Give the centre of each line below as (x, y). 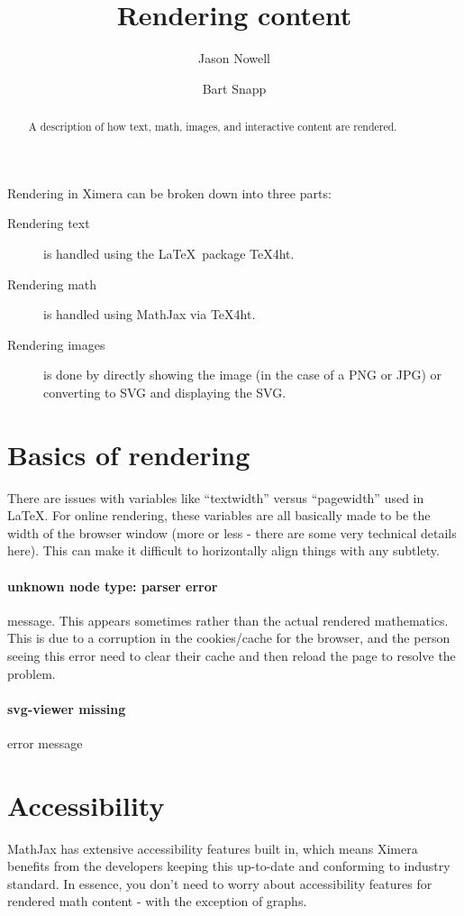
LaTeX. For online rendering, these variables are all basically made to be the (219, 515)
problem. (32, 673)
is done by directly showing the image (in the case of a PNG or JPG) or (243, 375)
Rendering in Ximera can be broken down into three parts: (169, 192)
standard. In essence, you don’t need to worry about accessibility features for (220, 883)
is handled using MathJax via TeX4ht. (150, 314)
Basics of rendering (129, 454)
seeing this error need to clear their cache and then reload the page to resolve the (232, 655)
